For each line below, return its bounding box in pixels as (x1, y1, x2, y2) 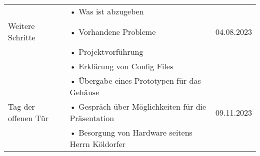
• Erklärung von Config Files (69, 60, 173, 72)
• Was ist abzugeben (69, 5, 144, 17)
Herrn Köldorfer (69, 138, 126, 150)
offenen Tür (8, 112, 49, 124)
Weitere (8, 20, 35, 31)
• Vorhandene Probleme (69, 25, 156, 37)
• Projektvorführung (69, 46, 143, 57)
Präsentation (69, 112, 114, 124)
